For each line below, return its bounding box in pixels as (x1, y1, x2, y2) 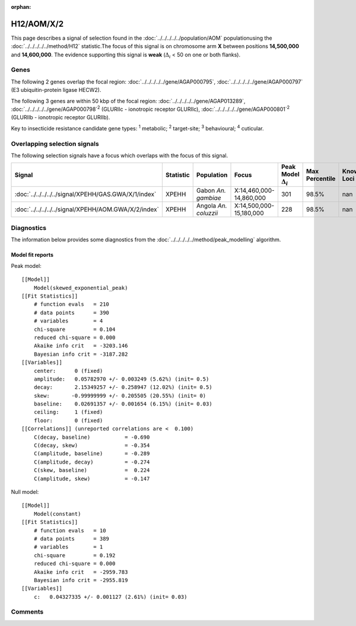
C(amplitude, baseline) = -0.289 (33, 451, 150, 457)
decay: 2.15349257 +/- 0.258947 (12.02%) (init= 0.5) (33, 384, 213, 391)
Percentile (306, 174, 336, 183)
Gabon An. (196, 186, 227, 194)
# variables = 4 (33, 318, 103, 324)
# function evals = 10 (33, 527, 106, 534)
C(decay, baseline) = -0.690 (33, 433, 150, 440)
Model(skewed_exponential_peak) (33, 285, 128, 291)
